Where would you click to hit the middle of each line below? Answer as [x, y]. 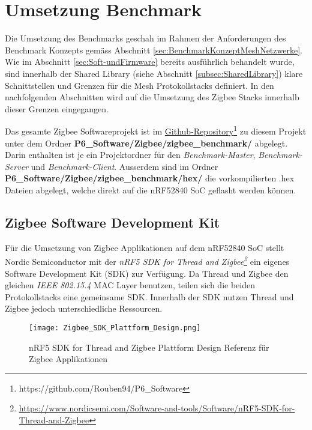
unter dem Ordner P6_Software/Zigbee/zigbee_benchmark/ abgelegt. [146, 143]
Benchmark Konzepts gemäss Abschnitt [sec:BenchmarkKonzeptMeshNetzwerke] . [154, 50]
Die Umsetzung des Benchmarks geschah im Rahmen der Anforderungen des [145, 38]
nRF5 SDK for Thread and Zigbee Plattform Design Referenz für [149, 347]
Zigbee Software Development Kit [112, 222]
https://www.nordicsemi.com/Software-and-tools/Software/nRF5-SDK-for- [157, 408]
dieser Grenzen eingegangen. [57, 108]
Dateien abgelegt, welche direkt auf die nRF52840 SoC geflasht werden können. [151, 189]
